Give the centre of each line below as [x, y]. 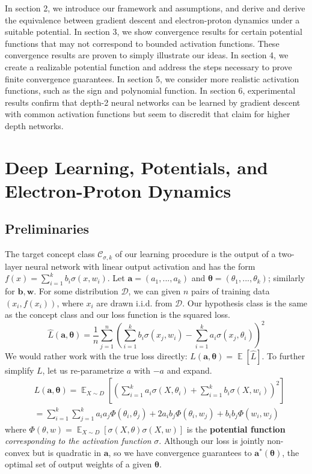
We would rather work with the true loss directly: [96, 355]
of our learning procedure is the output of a [195, 254]
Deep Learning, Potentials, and [136, 167]
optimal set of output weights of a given [78, 464]
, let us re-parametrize [83, 370]
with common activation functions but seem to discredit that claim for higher [148, 114]
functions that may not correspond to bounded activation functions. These [142, 43]
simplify [20, 370]
